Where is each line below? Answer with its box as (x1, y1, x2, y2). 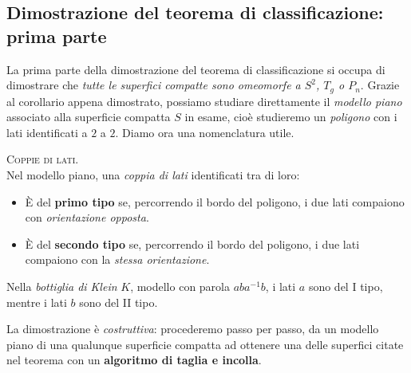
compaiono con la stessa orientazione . (25, 251, 210, 268)
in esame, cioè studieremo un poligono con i (184, 108, 397, 125)
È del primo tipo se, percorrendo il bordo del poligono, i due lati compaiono (25, 193, 405, 210)
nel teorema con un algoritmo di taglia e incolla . (6, 351, 262, 368)
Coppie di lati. (6, 151, 79, 167)
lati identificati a (6, 124, 88, 140)
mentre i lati (6, 293, 67, 310)
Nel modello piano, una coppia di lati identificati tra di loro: (6, 167, 300, 183)
